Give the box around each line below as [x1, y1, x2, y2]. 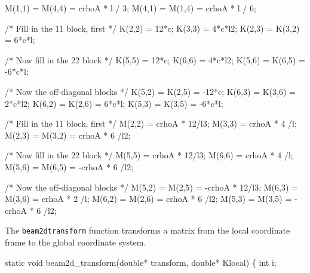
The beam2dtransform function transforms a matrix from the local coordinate [5, 224, 290, 237]
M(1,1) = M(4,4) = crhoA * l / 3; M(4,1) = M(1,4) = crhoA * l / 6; [5, 2, 256, 14]
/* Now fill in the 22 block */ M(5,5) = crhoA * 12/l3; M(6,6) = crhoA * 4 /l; [5, 149, 293, 161]
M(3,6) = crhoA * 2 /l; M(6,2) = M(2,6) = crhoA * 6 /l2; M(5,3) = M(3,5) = [5, 192, 292, 205]
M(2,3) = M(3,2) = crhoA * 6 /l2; [5, 128, 131, 141]
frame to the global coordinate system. [5, 235, 146, 248]
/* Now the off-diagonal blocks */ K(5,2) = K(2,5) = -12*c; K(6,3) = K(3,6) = [5, 85, 296, 97]
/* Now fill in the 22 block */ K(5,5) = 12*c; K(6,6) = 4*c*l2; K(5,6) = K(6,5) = [5, 53, 305, 66]
